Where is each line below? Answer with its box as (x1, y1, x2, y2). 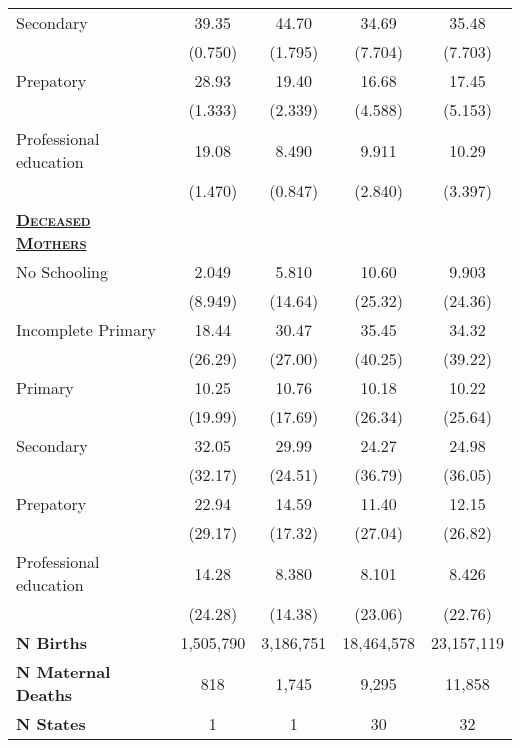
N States (16, 712, 86, 735)
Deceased (16, 208, 91, 231)
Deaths (16, 683, 73, 706)
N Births (16, 631, 87, 654)
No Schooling (16, 260, 109, 283)
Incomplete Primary (16, 318, 156, 341)
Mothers (16, 231, 87, 254)
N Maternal (16, 660, 111, 683)
